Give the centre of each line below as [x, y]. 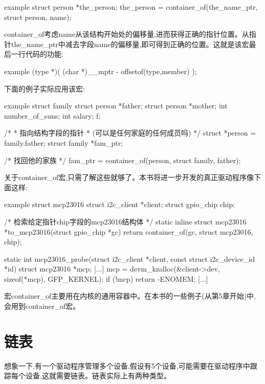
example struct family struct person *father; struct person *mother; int [116, 106]
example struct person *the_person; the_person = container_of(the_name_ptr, [131, 7]
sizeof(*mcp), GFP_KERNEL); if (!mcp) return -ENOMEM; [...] [106, 278]
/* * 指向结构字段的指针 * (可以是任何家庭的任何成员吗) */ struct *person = [130, 133]
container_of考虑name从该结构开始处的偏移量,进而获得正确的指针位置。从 [127, 34]
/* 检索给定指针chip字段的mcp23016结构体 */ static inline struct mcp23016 [125, 221]
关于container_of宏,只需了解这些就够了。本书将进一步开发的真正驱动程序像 [129, 177]
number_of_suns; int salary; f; [52, 115]
